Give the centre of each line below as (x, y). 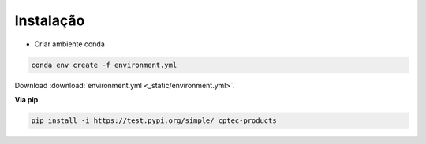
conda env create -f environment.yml (104, 65)
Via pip (26, 99)
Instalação (50, 20)
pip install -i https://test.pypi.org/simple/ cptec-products (154, 120)
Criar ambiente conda (70, 44)
